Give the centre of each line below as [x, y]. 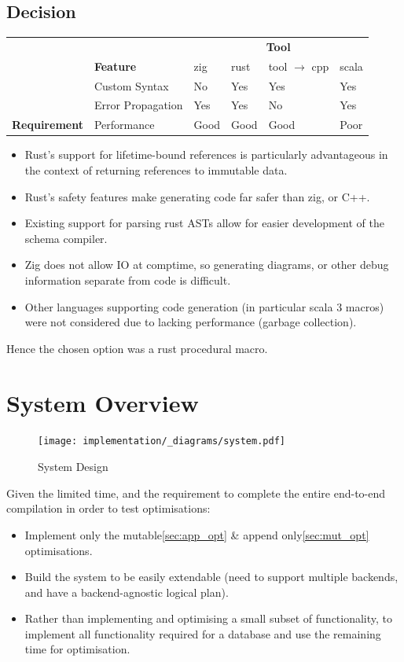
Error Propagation [138, 105]
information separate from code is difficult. [128, 280]
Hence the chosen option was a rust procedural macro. [137, 348]
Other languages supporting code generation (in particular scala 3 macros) [204, 306]
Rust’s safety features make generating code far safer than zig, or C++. [197, 196]
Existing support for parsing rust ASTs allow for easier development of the [204, 223]
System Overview [103, 402]
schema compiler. [66, 238]
